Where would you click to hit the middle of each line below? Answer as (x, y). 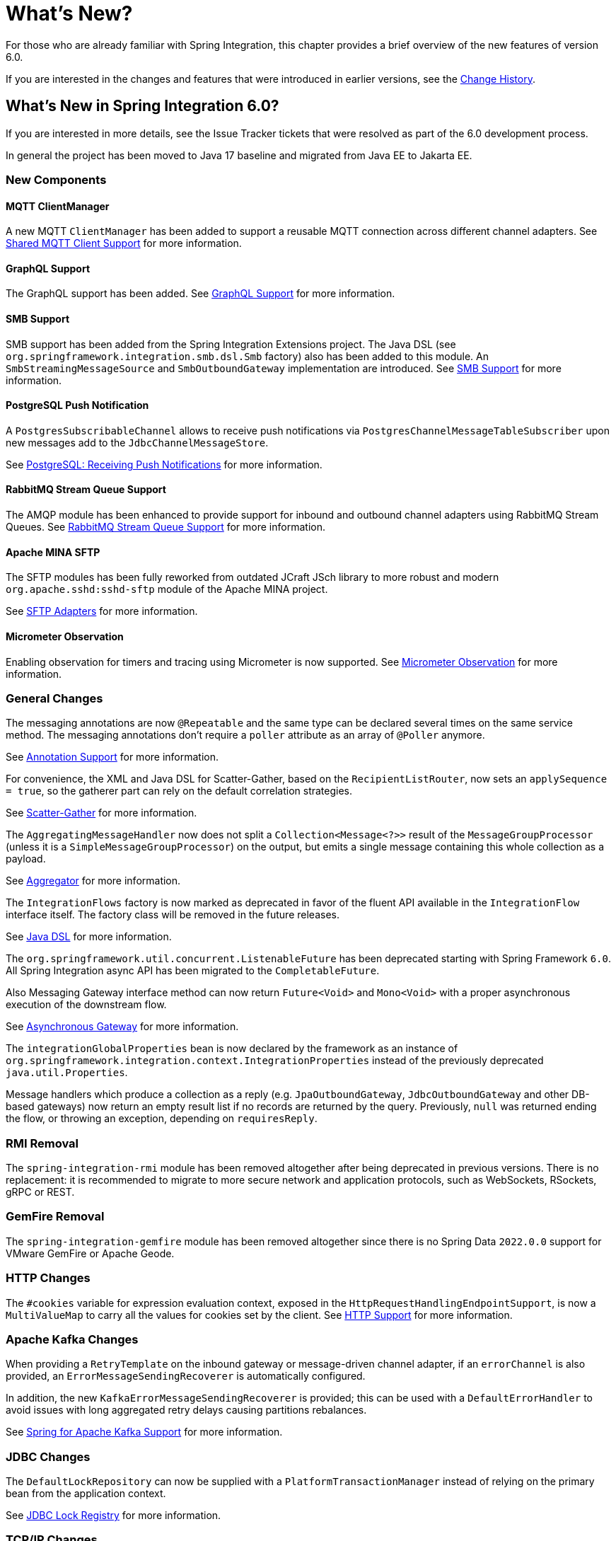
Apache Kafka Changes (72, 1339)
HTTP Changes (48, 1278)
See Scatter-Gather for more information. (101, 813)
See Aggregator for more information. (93, 881)
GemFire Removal (55, 1217)
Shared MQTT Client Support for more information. (124, 243)
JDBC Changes (48, 1456)
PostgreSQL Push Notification (77, 405)
